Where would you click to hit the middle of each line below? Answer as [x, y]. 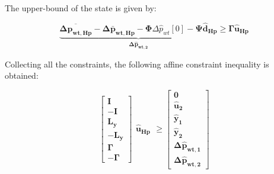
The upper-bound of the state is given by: [81, 8]
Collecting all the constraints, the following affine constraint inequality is [137, 64]
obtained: [22, 75]
